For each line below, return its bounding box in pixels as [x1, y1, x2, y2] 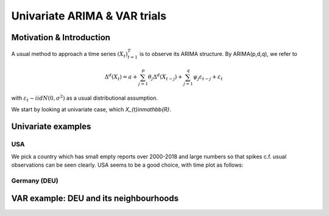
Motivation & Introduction [11, 32, 111, 43]
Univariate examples [11, 122, 91, 132]
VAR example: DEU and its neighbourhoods [11, 193, 179, 204]
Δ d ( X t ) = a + [104, 72, 138, 82]
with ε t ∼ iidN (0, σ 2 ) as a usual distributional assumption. [11, 94, 158, 103]
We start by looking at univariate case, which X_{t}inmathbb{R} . [11, 105, 172, 113]
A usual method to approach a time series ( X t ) [11, 50, 128, 59]
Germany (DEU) [11, 176, 58, 185]
